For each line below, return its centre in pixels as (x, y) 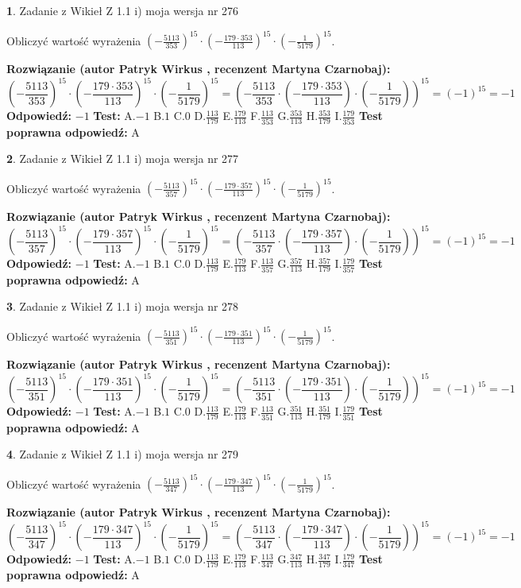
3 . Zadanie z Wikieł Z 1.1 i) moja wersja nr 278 (123, 306)
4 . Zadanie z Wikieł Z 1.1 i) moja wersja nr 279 (123, 454)
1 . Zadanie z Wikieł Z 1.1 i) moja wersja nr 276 (123, 10)
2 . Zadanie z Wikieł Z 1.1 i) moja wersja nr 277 (123, 159)
